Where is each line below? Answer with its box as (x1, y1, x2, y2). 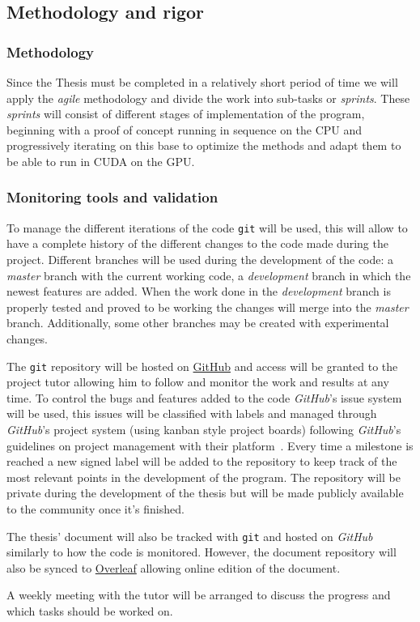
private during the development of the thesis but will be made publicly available (6, 484, 404, 501)
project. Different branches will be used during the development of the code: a (6, 251, 394, 268)
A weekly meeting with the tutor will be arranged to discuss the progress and (6, 586, 391, 603)
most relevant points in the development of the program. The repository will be (6, 468, 401, 485)
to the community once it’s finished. (6, 501, 185, 517)
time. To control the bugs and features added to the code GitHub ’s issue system (6, 389, 402, 406)
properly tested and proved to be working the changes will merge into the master (6, 298, 409, 315)
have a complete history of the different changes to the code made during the (6, 235, 388, 252)
